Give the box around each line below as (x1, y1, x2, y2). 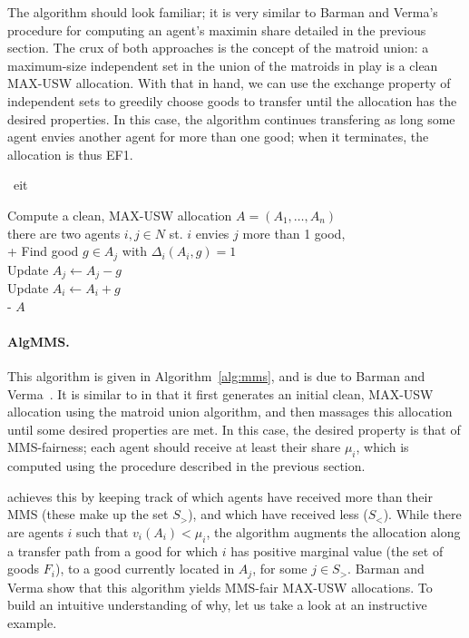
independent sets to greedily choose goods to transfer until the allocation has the (7, 91, 457, 110)
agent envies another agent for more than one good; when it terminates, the (7, 127, 429, 146)
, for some (252, 559, 308, 578)
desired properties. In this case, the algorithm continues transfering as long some (7, 109, 455, 128)
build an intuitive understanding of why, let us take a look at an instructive (7, 595, 427, 614)
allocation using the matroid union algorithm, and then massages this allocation (7, 402, 453, 421)
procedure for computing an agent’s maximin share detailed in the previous (7, 20, 426, 39)
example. (7, 613, 57, 632)
